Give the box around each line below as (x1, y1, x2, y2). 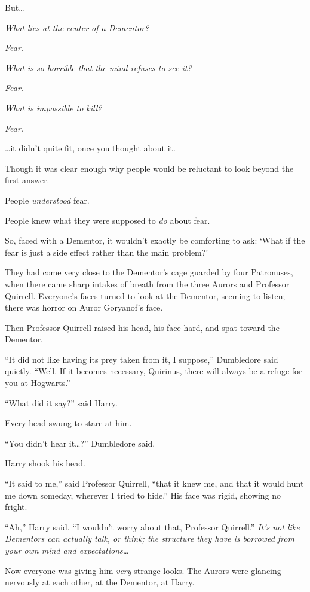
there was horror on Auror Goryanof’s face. (5, 301, 163, 314)
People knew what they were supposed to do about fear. (5, 214, 210, 226)
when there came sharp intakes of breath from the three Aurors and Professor (5, 277, 290, 290)
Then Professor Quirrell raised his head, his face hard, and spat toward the (5, 321, 280, 333)
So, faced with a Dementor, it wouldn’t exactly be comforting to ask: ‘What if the (5, 234, 305, 247)
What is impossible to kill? (5, 101, 102, 114)
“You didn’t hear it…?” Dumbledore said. (5, 436, 155, 449)
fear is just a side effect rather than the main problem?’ (5, 245, 208, 258)
